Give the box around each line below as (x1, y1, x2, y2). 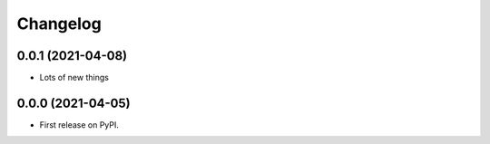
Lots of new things (39, 72, 109, 83)
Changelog (16, 14, 102, 34)
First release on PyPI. (39, 119, 120, 130)
